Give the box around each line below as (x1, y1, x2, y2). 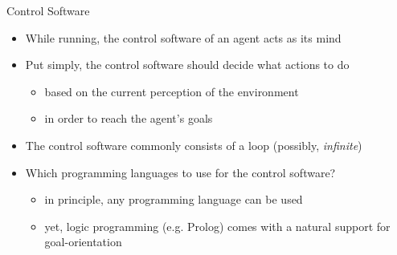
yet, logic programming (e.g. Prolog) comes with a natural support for (44, 217, 391, 234)
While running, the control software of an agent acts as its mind (25, 29, 342, 46)
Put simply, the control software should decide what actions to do (25, 56, 350, 73)
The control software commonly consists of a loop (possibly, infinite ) (25, 136, 362, 153)
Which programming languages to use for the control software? (25, 164, 336, 180)
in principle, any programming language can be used (44, 191, 303, 208)
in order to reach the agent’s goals (44, 110, 213, 127)
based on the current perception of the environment (44, 83, 299, 99)
